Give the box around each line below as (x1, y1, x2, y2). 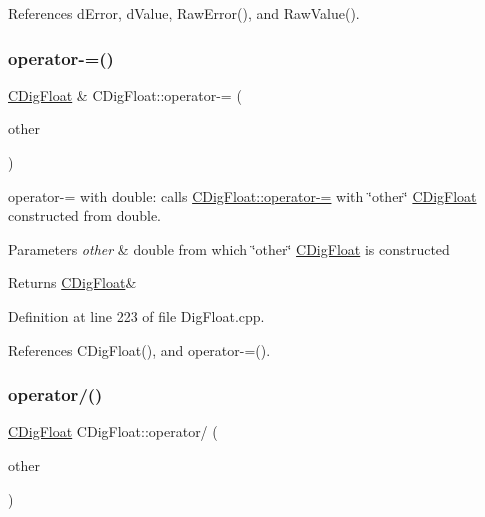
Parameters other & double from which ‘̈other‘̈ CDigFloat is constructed (8, 238, 450, 259)
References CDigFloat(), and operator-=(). (8, 339, 271, 360)
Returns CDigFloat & (8, 272, 137, 293)
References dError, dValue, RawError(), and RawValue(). (8, 3, 360, 23)
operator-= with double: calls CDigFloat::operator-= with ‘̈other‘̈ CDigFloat (8, 185, 477, 206)
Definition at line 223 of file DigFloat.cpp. (8, 305, 265, 326)
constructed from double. (8, 205, 162, 226)
